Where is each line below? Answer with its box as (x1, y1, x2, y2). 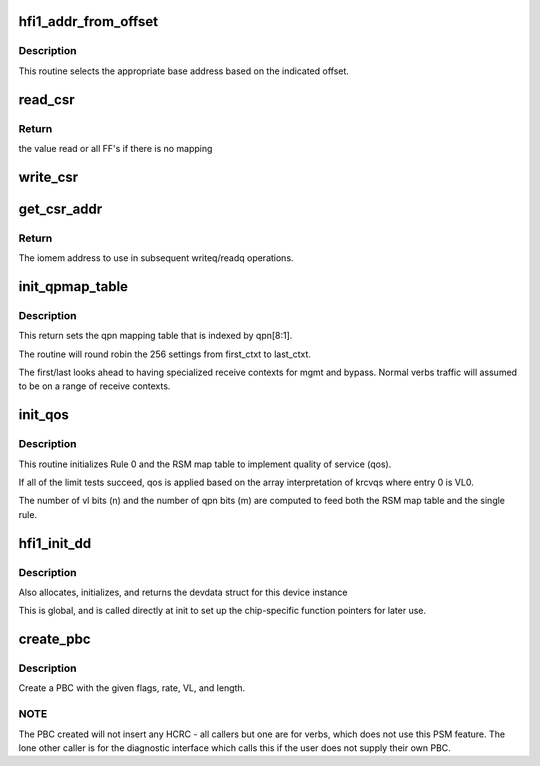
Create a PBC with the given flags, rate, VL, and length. (18, 682, 246, 694)
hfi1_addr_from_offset (18, 13, 159, 30)
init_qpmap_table (18, 278, 129, 295)
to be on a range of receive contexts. (18, 380, 171, 392)
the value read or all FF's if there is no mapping (18, 142, 213, 154)
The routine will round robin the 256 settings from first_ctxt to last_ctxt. (18, 348, 312, 360)
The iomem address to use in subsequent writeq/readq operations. (18, 252, 294, 264)
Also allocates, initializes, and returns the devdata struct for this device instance (18, 586, 348, 598)
